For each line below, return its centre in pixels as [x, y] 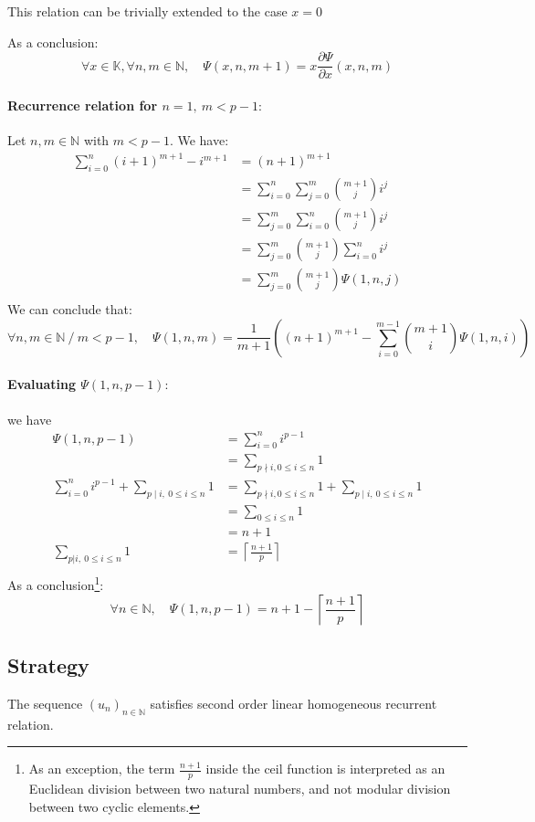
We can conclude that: [70, 309]
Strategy [48, 664]
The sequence [45, 703]
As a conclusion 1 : [56, 583]
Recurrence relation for [83, 105]
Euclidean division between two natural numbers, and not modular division [240, 788]
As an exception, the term [102, 769]
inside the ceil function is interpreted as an [325, 769]
